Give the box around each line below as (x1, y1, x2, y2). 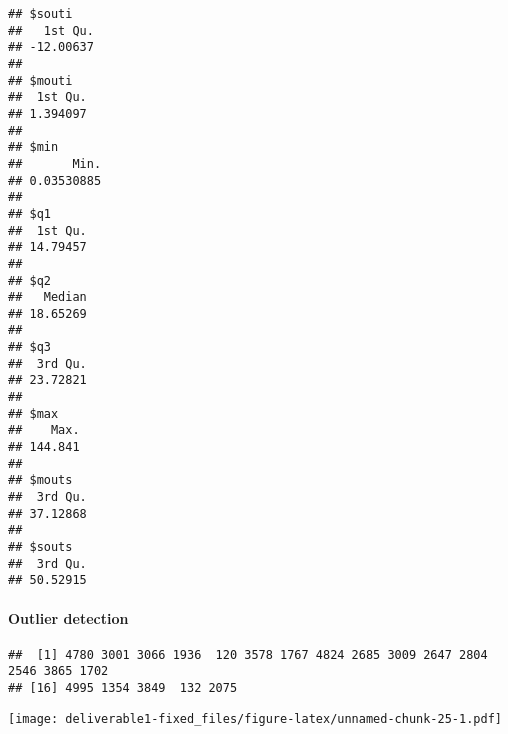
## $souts (8, 540, 73, 554)
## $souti (8, 7, 73, 21)
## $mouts (8, 473, 73, 488)
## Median (8, 290, 87, 305)
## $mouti (8, 73, 73, 88)
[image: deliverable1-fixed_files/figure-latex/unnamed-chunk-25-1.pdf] (8, 711, 502, 726)
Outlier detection (8, 607, 129, 628)
